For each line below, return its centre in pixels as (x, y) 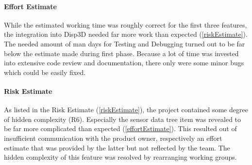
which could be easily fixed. (45, 72)
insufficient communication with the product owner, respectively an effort (113, 138)
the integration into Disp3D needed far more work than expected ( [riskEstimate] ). (126, 34)
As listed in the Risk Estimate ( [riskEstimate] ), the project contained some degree (126, 110)
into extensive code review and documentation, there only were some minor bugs (124, 63)
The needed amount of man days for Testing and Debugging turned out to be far (125, 43)
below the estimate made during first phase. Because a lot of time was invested (121, 53)
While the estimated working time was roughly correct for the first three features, (126, 24)
